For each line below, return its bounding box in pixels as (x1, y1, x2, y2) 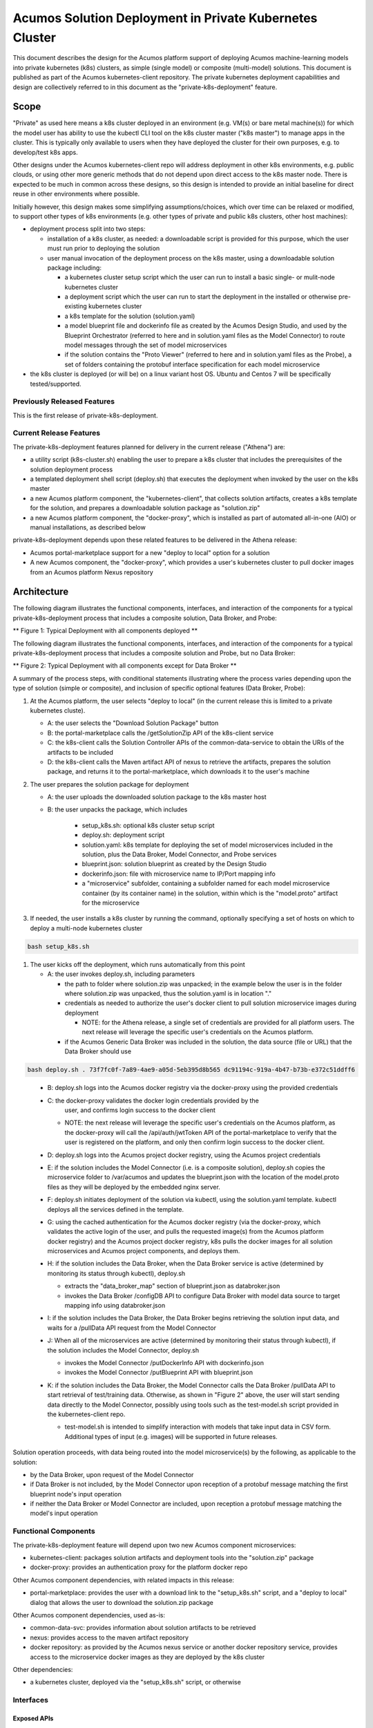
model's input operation (30, 1509, 98, 1517)
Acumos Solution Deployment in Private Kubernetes (12, 10, 318, 26)
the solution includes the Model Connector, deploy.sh (47, 1346, 200, 1354)
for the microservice (82, 899, 140, 907)
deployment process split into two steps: (30, 225, 146, 233)
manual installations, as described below (30, 523, 146, 532)
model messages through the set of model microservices (64, 341, 227, 349)
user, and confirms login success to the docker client (64, 1106, 216, 1114)
